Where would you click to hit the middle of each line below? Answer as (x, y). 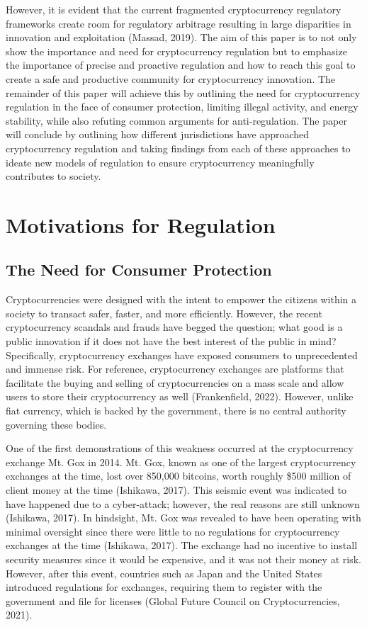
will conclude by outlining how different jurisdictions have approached (158, 134)
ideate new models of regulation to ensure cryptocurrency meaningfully (160, 162)
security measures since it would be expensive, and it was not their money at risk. (183, 559)
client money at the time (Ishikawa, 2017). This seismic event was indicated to (176, 490)
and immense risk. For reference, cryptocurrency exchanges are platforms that (175, 369)
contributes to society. (53, 176)
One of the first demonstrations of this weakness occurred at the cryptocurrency (180, 448)
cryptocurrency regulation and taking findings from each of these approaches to (178, 148)
